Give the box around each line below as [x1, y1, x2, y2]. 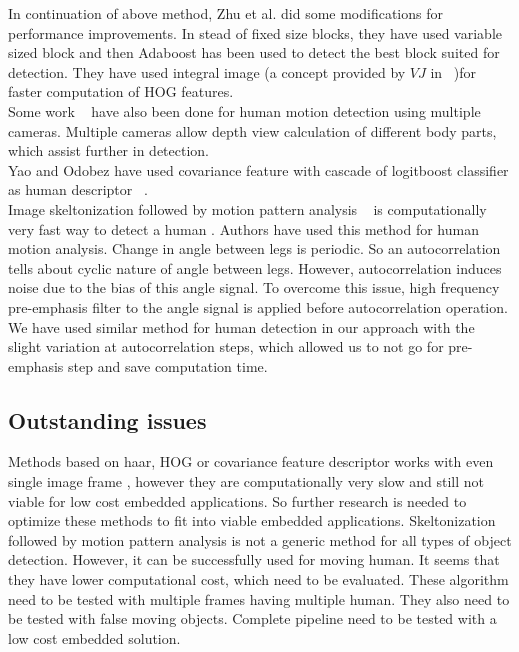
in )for [430, 61, 477, 82]
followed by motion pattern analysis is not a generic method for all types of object [8, 529, 512, 550]
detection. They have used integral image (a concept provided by [8, 61, 406, 82]
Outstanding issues [8, 404, 207, 435]
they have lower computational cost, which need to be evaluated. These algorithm [8, 569, 509, 590]
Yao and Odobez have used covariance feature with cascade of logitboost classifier [8, 159, 509, 180]
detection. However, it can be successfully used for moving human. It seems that [8, 549, 500, 570]
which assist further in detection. [8, 140, 209, 161]
